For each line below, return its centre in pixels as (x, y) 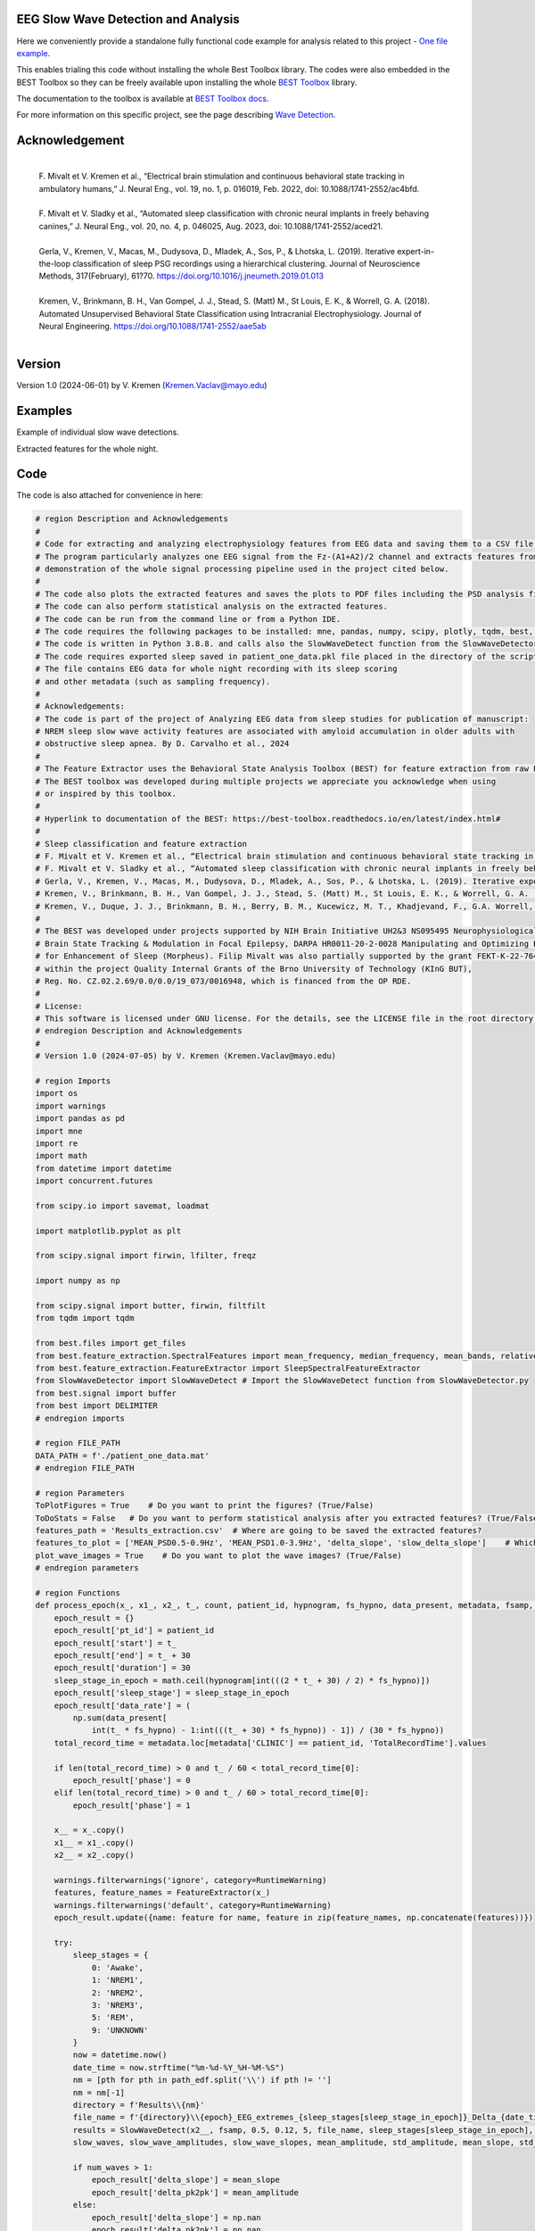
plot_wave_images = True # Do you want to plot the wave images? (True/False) (219, 1555)
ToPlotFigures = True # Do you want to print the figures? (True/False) (205, 1505)
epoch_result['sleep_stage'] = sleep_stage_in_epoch (172, 1693)
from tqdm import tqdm (85, 1318)
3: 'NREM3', (118, 2005)
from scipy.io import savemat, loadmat (122, 1206)
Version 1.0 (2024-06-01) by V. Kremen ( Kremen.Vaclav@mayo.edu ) (142, 386)
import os (57, 1094)
